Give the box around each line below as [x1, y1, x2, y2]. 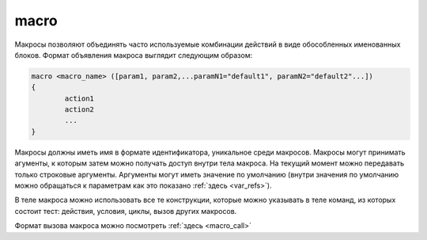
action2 [64, 105, 95, 114]
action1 [64, 93, 95, 103]
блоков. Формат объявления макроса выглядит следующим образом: [14, 50, 253, 59]
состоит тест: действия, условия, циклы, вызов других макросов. [14, 206, 237, 215]
